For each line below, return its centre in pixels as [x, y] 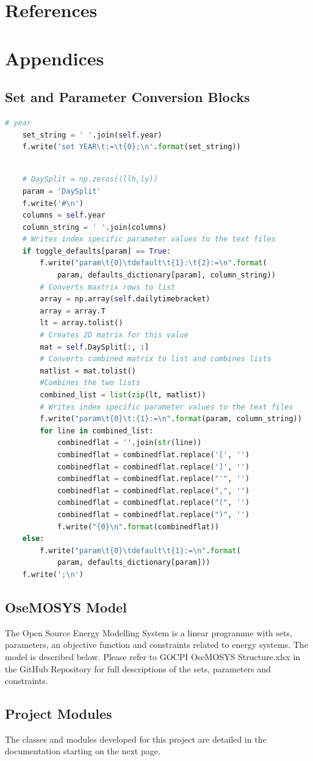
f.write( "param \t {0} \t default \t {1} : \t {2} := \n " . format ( [153, 263]
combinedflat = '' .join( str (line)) [129, 443]
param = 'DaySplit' [62, 191]
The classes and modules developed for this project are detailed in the [136, 739]
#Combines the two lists [90, 383]
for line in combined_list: [97, 431]
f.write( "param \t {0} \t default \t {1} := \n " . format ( [140, 550]
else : [33, 539]
